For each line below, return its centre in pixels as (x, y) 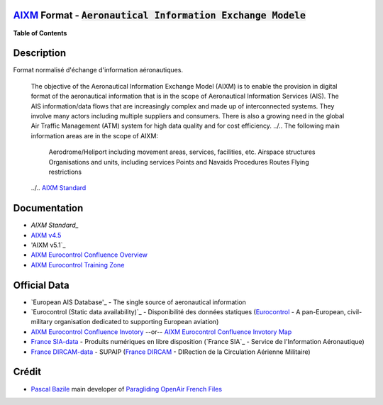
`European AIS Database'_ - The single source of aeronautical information (138, 302)
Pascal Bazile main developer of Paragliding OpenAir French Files (127, 389)
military (42, 322)
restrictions (65, 172)
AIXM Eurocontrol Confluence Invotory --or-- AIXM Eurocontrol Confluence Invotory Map (161, 332)
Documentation (48, 208)
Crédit (27, 372)
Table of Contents (40, 33)
